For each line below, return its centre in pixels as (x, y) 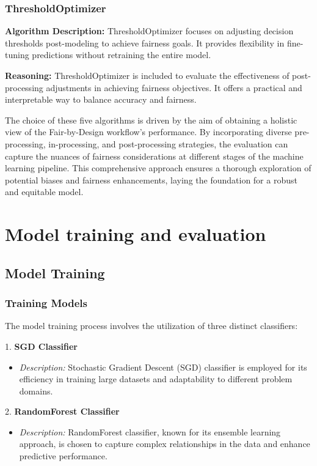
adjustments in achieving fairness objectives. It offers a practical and (174, 87)
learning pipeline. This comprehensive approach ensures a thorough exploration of (158, 168)
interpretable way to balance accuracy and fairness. (101, 99)
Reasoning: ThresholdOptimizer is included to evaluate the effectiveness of (147, 75)
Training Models (46, 303)
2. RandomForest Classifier (62, 411)
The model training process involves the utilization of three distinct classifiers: (151, 326)
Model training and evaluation (136, 234)
